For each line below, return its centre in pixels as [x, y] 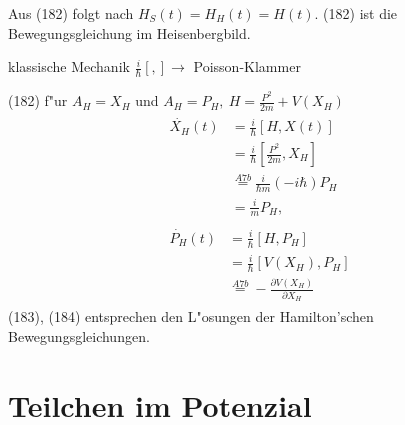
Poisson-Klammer [247, 66]
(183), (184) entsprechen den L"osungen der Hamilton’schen [191, 316]
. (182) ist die [356, 13]
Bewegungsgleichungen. [79, 335]
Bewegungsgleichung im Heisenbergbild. [129, 32]
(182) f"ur [38, 100]
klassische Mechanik [69, 66]
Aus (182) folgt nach [71, 13]
